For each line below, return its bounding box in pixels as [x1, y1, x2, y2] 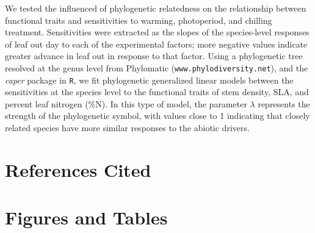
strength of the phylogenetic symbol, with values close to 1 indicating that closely [5, 109, 310, 122]
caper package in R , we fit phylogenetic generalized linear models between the [5, 73, 294, 86]
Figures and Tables [5, 205, 168, 230]
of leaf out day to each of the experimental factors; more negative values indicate [5, 37, 308, 50]
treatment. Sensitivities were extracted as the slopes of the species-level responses [5, 26, 310, 38]
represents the [258, 97, 310, 110]
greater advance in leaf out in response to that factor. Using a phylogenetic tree [5, 49, 303, 62]
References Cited [5, 157, 151, 182]
